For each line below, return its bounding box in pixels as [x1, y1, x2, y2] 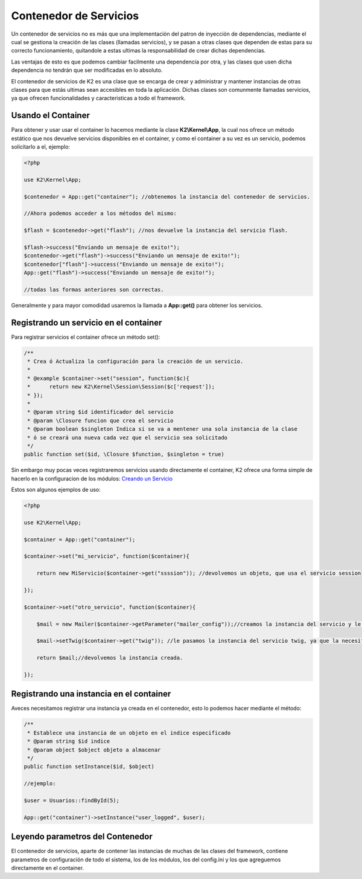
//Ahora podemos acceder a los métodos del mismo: [24, 210, 177, 217]
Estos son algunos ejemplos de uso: [11, 486, 101, 494]
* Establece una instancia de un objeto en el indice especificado [27, 729, 231, 736]
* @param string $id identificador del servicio [27, 408, 174, 416]
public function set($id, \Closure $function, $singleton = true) [24, 451, 224, 458]
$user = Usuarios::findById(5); [24, 797, 120, 803]
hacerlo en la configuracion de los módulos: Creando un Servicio [11, 475, 173, 482]
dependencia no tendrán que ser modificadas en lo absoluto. [11, 66, 163, 74]
